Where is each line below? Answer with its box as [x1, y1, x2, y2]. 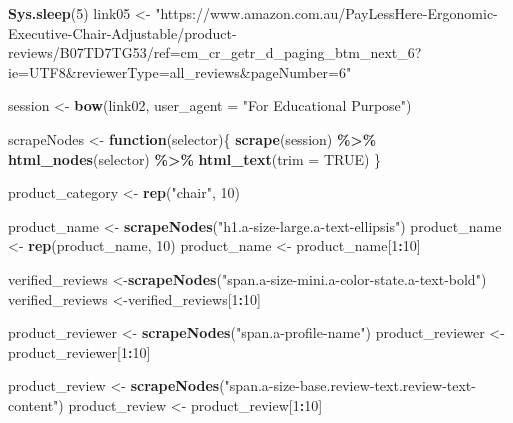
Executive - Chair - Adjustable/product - [8, 22, 237, 43]
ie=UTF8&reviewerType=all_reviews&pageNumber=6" [8, 61, 352, 82]
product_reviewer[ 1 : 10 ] [8, 341, 151, 362]
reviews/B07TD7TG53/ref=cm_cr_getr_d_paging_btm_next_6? [8, 42, 422, 63]
